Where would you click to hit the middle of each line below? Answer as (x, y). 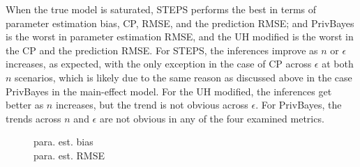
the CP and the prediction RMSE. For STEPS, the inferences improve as (162, 50)
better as (25, 105)
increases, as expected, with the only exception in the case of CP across (159, 64)
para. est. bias (63, 142)
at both (338, 64)
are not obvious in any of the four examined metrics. (212, 118)
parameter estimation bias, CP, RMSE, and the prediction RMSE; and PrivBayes (180, 23)
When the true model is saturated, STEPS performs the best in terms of (161, 9)
